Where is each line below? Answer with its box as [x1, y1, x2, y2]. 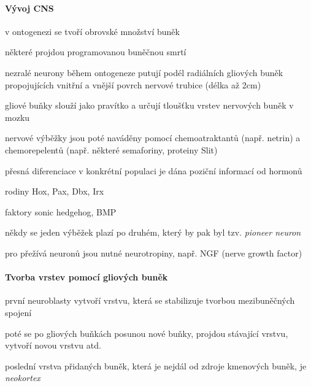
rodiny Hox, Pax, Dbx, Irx [5, 185, 104, 198]
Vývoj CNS [5, 1, 54, 14]
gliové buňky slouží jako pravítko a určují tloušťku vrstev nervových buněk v [5, 99, 294, 112]
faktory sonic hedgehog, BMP [5, 205, 117, 218]
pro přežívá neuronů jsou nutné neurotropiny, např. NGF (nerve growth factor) [5, 246, 302, 259]
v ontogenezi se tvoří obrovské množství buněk [5, 25, 180, 37]
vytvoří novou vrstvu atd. [5, 339, 101, 352]
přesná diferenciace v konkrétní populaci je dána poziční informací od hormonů [5, 164, 302, 177]
